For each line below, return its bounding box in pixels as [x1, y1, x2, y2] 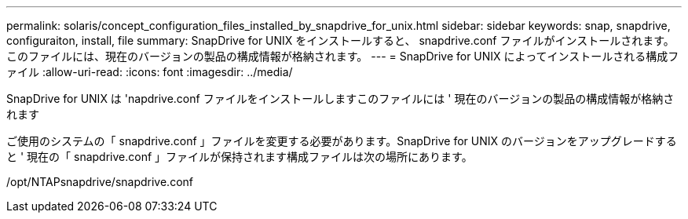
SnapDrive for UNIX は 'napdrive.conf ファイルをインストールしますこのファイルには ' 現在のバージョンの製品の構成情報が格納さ [6, 92, 675, 105]
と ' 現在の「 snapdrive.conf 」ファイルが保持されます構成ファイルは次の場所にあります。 [6, 150, 473, 163]
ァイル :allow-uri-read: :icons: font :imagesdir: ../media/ [6, 65, 293, 78]
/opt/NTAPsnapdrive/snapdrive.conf [6, 175, 193, 188]
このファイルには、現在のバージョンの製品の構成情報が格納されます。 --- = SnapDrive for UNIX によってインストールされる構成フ [6, 49, 679, 63]
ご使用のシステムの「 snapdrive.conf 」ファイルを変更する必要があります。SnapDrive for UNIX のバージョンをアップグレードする [6, 134, 677, 148]
